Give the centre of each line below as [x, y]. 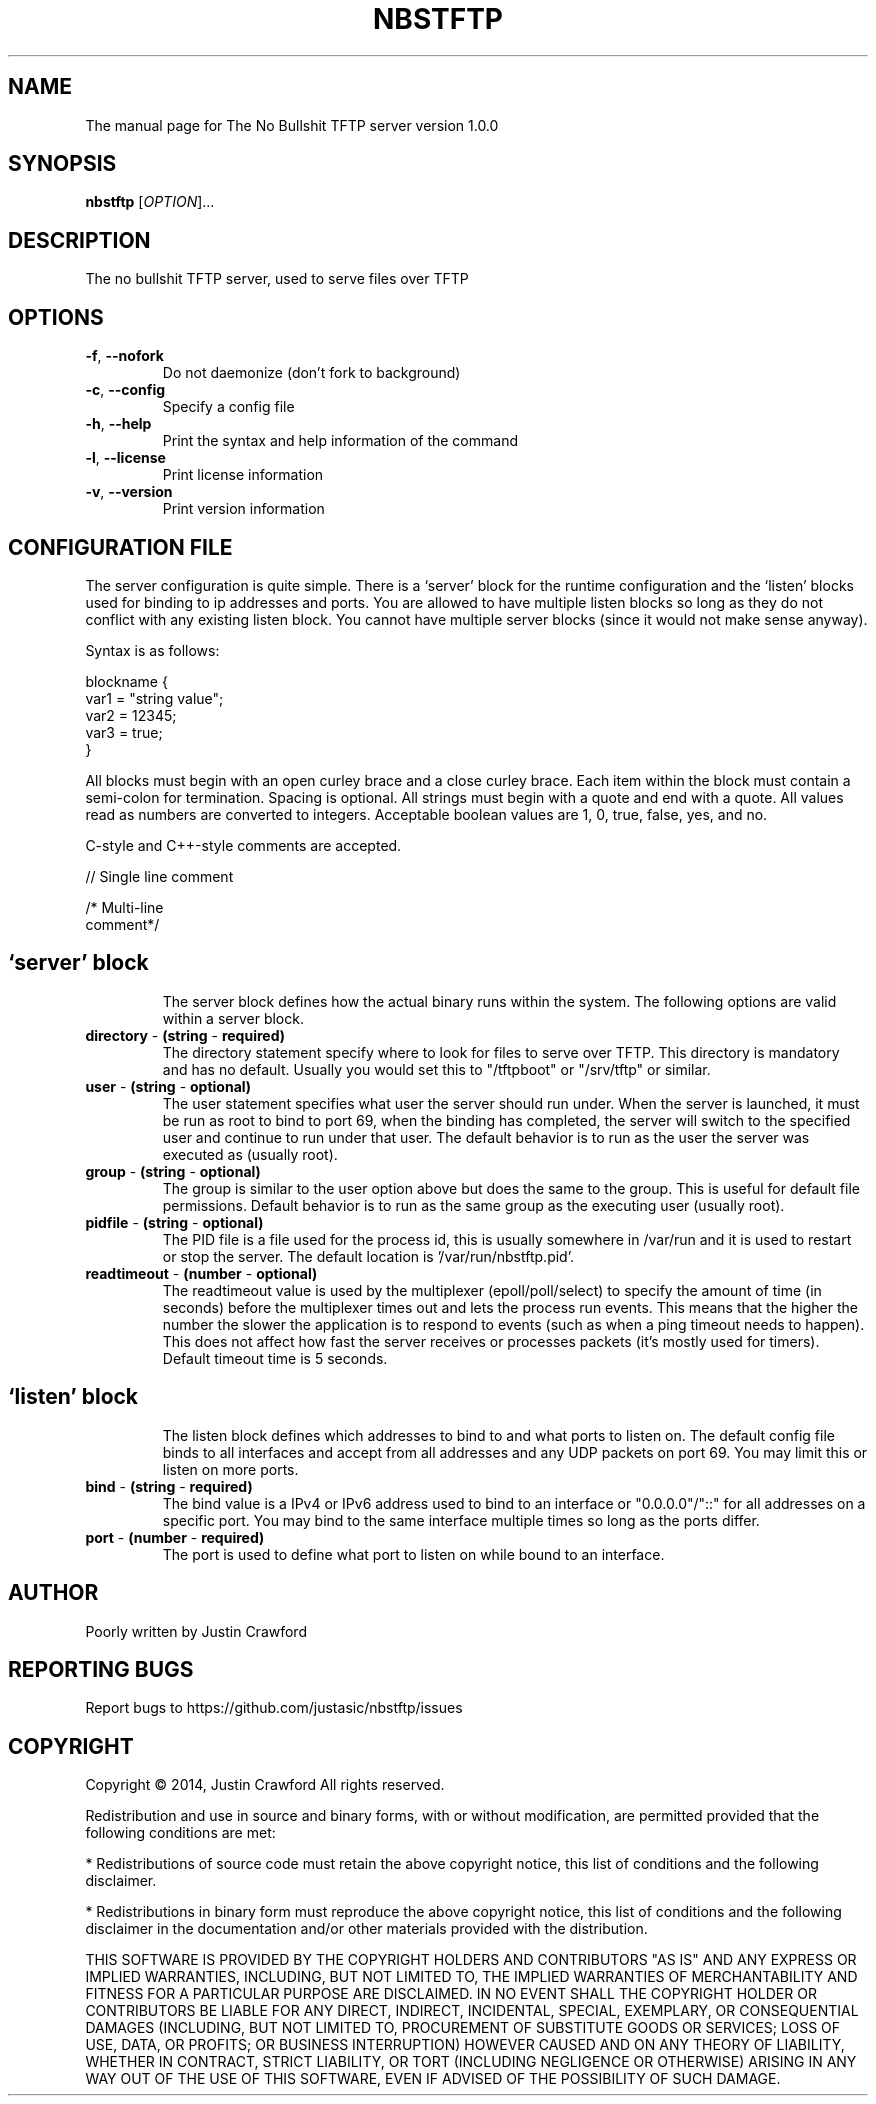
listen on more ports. [230, 1469]
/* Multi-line [124, 907]
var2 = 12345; [131, 715]
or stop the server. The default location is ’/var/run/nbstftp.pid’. [368, 1256]
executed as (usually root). [250, 1154]
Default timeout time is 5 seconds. [275, 1358]
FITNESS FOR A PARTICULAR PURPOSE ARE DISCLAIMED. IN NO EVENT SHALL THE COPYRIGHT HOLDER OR [451, 1994]
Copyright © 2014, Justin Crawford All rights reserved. [265, 1785]
